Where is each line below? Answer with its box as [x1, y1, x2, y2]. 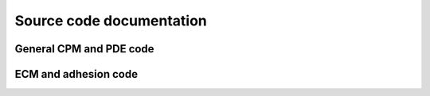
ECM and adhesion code [14, 67, 139, 81]
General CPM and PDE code [14, 42, 154, 56]
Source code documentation [14, 12, 207, 29]
